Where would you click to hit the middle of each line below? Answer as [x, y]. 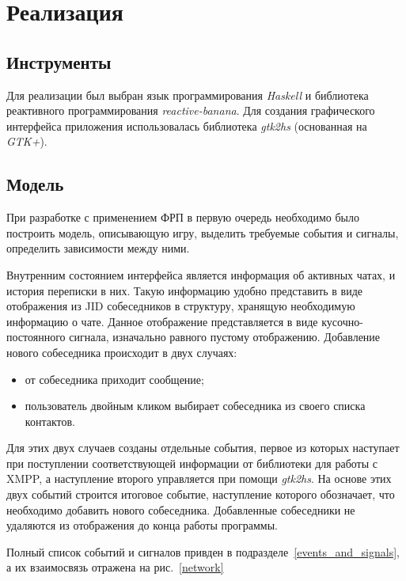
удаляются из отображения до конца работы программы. [142, 525]
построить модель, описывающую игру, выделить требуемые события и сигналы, [203, 232]
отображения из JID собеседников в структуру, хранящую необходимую [181, 306]
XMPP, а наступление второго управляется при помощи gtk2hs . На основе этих [199, 478]
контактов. [50, 421]
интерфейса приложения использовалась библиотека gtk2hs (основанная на [187, 125]
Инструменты [59, 61]
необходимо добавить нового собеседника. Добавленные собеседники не [181, 509]
